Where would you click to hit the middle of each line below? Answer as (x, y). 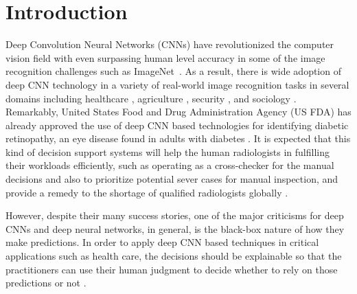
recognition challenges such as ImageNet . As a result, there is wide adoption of (173, 71)
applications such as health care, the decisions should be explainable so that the (174, 256)
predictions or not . (46, 283)
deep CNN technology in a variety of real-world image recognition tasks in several (177, 84)
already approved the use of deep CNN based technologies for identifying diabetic (177, 125)
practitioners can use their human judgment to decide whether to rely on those (172, 269)
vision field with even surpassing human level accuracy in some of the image (165, 57)
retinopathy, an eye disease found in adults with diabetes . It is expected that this (178, 138)
